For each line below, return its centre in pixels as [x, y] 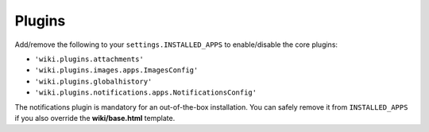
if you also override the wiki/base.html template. [95, 118]
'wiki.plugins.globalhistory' [93, 81]
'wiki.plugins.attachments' [89, 59]
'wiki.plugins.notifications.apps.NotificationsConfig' [146, 93]
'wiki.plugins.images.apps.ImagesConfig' [116, 70]
